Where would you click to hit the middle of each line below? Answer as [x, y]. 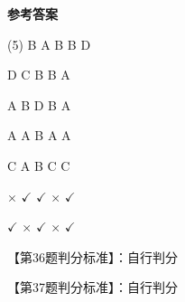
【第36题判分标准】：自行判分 [92, 256]
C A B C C [39, 165]
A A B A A [39, 135]
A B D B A [39, 104]
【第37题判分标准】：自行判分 [92, 287]
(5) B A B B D [49, 44]
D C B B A [39, 75]
